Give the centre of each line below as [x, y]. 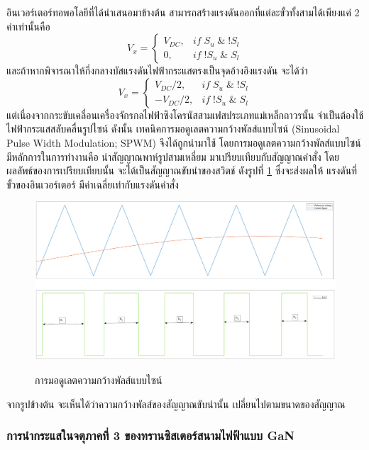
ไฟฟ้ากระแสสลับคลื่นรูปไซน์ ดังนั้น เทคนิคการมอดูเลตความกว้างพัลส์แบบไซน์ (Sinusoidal [173, 129]
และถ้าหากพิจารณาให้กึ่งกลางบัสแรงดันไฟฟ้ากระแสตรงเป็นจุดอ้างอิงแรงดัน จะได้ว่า [157, 71]
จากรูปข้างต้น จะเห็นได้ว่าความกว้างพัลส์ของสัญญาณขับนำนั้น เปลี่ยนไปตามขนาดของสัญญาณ [176, 404]
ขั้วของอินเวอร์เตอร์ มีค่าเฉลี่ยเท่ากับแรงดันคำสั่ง [93, 184]
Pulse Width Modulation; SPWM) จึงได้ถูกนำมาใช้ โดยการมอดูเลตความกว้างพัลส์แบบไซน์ [184, 142]
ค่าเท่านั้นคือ [28, 26]
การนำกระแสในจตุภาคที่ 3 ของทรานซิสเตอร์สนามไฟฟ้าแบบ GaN [151, 435]
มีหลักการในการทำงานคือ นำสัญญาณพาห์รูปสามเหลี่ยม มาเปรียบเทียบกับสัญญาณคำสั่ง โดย [173, 156]
